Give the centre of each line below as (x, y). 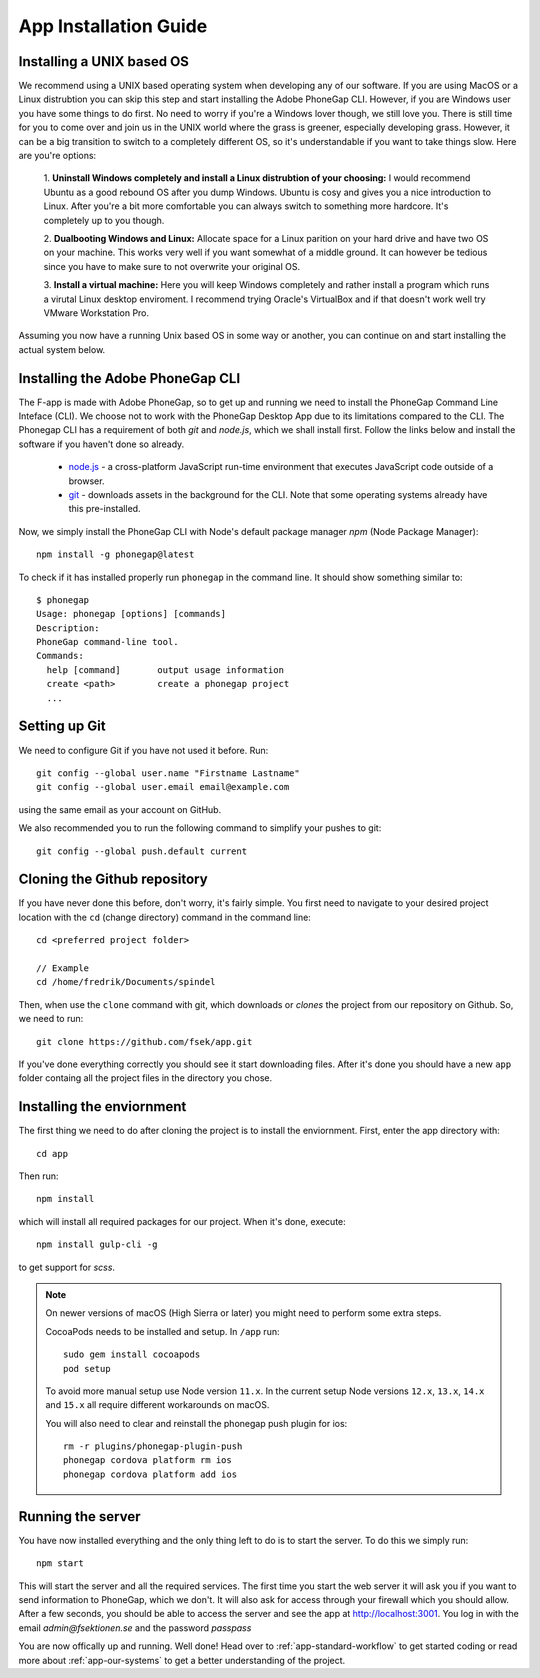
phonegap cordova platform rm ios (147, 1460)
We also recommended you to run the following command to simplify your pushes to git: (200, 828)
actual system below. (62, 349)
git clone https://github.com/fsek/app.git (144, 1041)
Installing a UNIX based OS (104, 61)
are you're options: (57, 156)
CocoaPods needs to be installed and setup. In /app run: (162, 1331)
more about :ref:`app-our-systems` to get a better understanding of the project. (182, 1660)
